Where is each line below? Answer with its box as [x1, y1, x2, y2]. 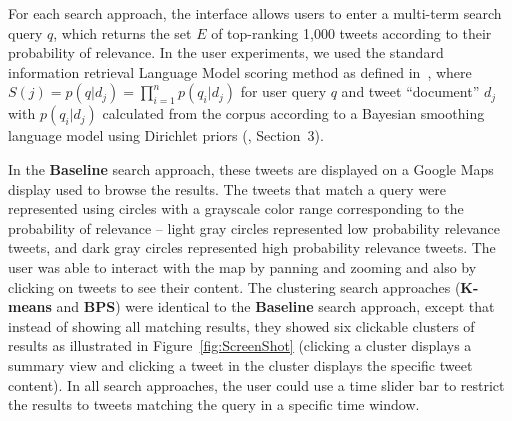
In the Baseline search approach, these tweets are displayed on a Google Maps [8, 158, 494, 179]
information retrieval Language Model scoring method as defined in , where [8, 61, 472, 82]
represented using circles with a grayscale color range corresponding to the [8, 198, 464, 219]
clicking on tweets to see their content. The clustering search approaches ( [8, 276, 461, 297]
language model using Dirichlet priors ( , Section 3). [8, 125, 324, 146]
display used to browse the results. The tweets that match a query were [8, 178, 447, 199]
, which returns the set [53, 22, 192, 43]
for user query [240, 81, 327, 102]
